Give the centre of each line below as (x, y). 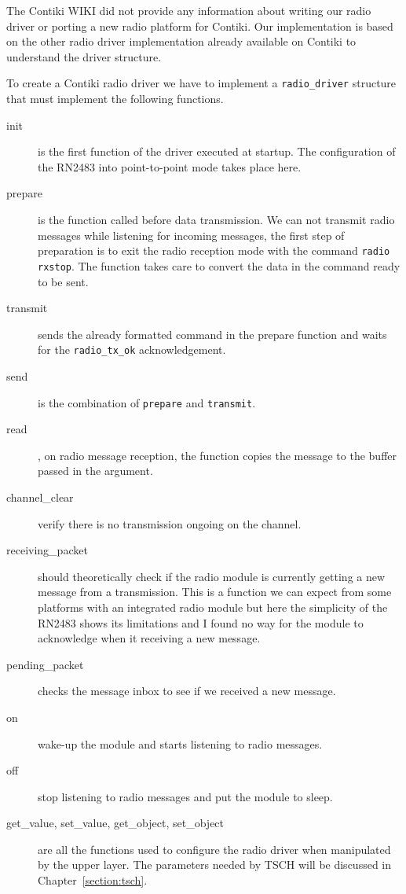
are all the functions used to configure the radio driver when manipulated (214, 849)
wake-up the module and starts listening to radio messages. (180, 743)
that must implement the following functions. (115, 99)
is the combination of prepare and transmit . (147, 402)
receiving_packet (47, 550)
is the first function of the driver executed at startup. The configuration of (217, 151)
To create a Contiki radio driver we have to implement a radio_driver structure (201, 83)
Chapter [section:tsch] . (93, 880)
